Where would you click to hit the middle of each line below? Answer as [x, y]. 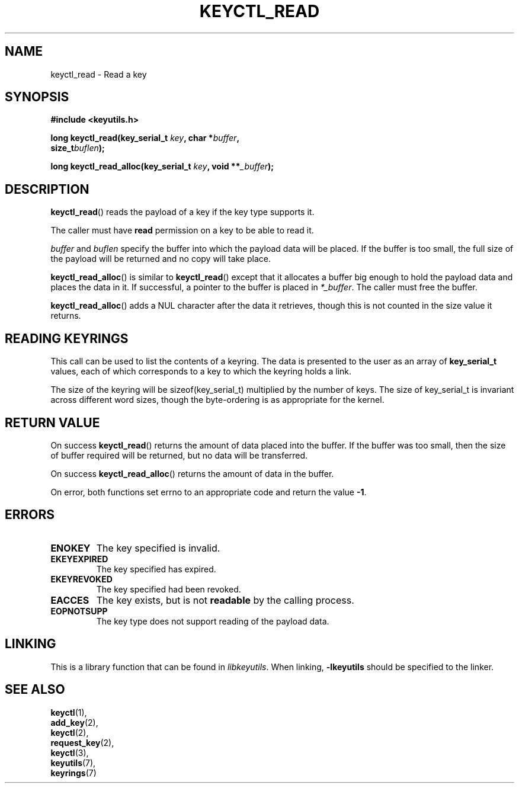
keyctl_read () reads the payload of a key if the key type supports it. [182, 212]
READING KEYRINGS [67, 338]
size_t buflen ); [78, 148]
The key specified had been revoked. [169, 589]
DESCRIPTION [47, 189]
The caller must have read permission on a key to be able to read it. [182, 230]
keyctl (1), [69, 712]
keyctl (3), [70, 752]
